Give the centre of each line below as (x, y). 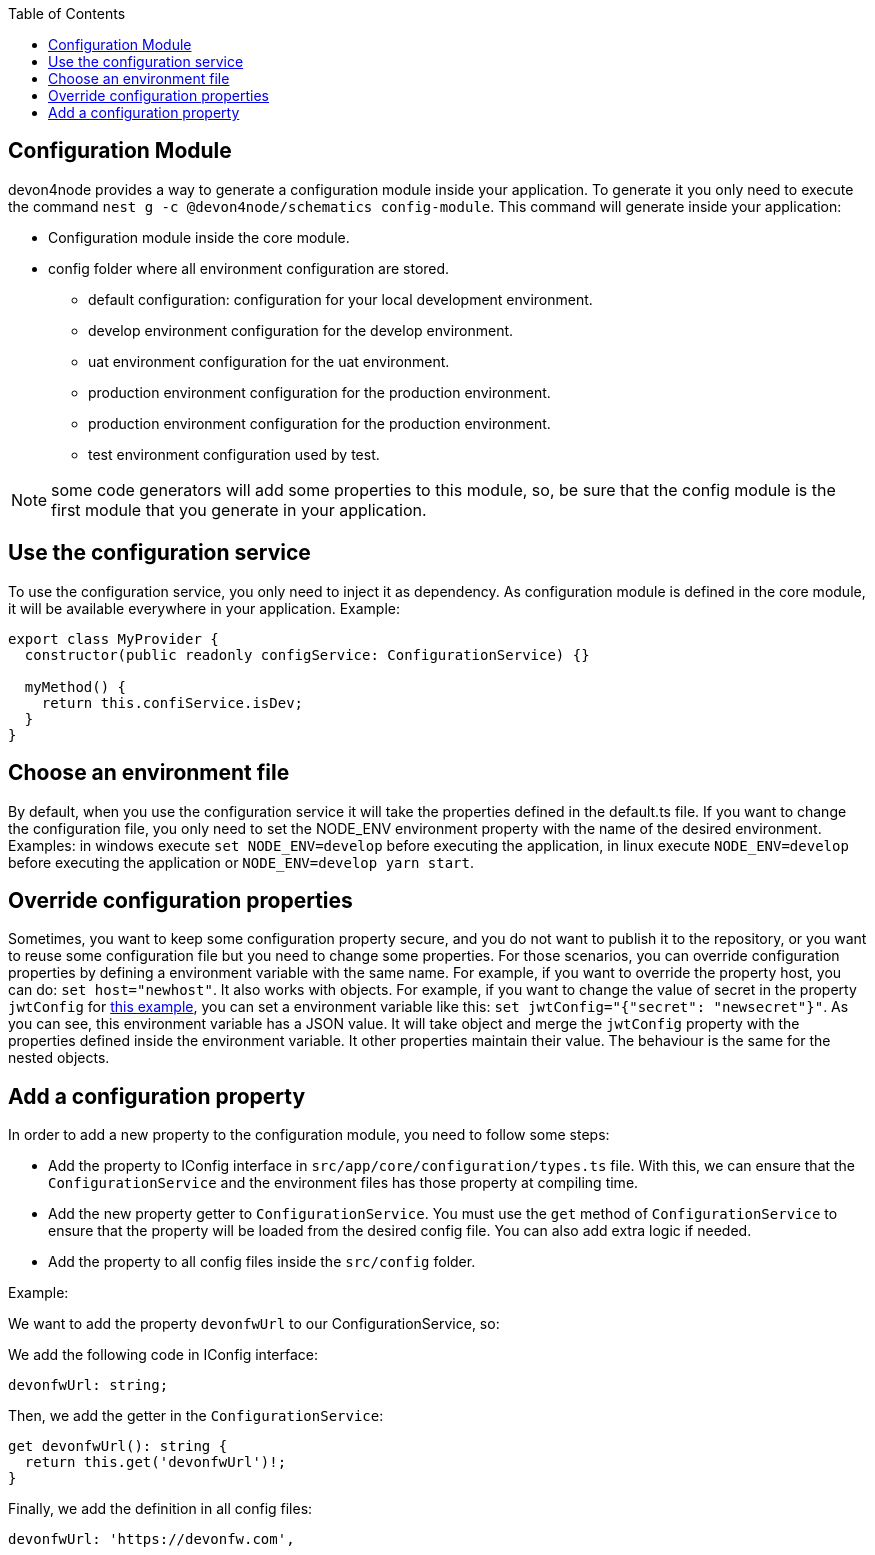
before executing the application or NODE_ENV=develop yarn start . (241, 862)
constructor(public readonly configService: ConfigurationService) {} (307, 654)
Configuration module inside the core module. (199, 237)
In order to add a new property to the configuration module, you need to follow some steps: (309, 1135)
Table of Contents (67, 13)
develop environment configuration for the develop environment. (301, 330)
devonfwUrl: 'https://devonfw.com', (151, 1539)
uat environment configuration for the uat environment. (269, 361)
